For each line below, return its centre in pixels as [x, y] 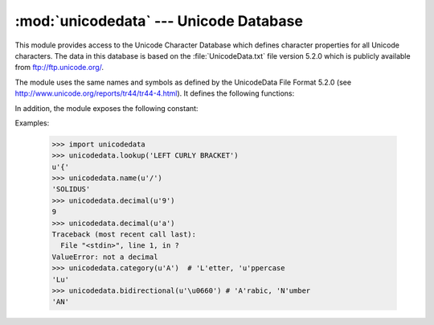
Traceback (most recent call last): [124, 234]
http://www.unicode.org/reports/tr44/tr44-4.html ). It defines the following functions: [155, 93]
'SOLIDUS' [71, 189]
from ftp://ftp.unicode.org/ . [59, 68]
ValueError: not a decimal [105, 257]
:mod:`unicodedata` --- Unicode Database [159, 21]
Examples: [32, 123]
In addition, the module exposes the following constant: [106, 108]
